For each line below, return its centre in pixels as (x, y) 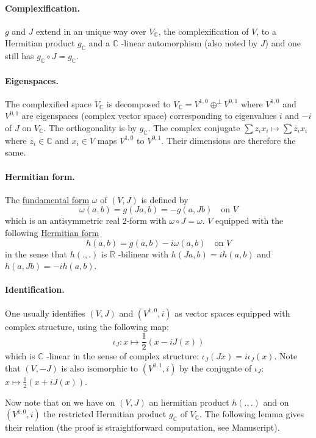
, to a (266, 31)
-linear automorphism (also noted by (189, 43)
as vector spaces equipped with (232, 313)
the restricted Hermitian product (105, 414)
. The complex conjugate (194, 127)
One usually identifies (45, 313)
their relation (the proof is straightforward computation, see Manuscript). (142, 427)
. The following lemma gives (252, 414)
